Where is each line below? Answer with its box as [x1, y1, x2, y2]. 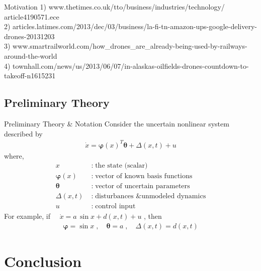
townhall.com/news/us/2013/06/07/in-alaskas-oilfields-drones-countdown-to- [13, 60, 249, 71]
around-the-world [4, 50, 57, 61]
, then [144, 211, 162, 221]
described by [4, 128, 43, 139]
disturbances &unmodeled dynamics [95, 193, 206, 200]
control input [95, 203, 136, 210]
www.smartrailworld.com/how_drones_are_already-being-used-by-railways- [13, 41, 247, 51]
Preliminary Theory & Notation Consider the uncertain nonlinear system [4, 118, 229, 128]
